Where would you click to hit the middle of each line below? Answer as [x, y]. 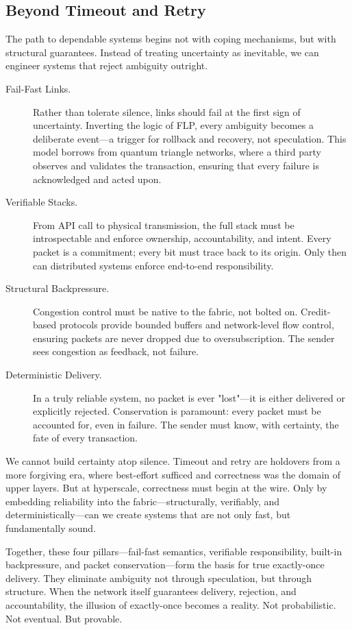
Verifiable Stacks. [42, 202]
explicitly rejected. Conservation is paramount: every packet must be [177, 411]
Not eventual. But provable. [64, 618]
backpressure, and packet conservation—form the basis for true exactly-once [165, 565]
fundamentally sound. [51, 528]
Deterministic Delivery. [54, 375]
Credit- [316, 311]
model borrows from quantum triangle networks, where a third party [177, 152]
